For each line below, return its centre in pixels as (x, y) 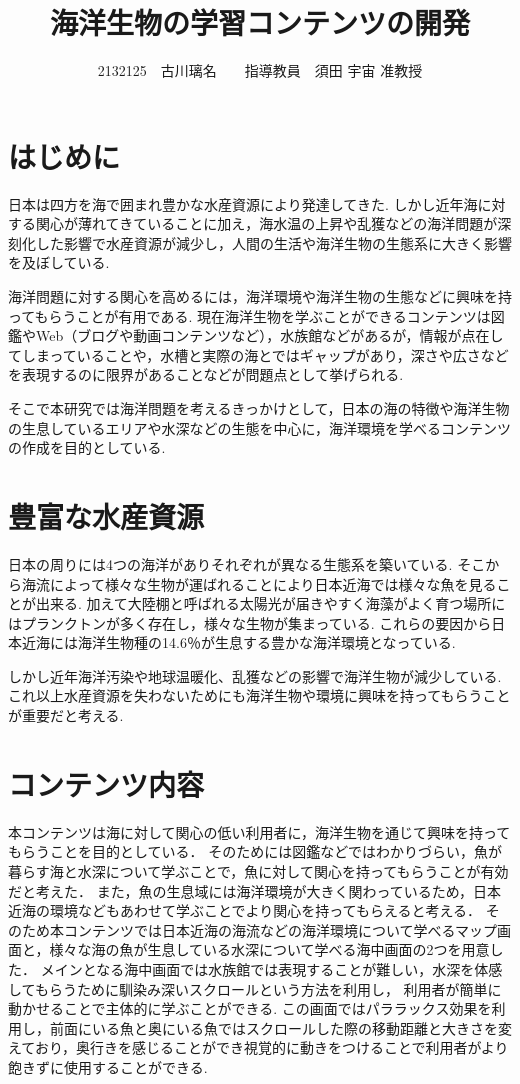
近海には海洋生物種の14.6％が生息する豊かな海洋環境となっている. (238, 642)
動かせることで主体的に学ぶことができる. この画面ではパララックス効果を (250, 1008)
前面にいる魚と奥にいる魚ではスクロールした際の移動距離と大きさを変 (280, 1027)
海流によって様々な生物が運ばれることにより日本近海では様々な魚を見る (259, 583)
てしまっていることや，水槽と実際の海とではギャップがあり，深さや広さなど (258, 354)
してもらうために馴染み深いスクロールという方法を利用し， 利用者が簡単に (255, 988)
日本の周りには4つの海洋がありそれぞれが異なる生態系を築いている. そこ (247, 563)
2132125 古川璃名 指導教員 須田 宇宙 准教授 (260, 70)
